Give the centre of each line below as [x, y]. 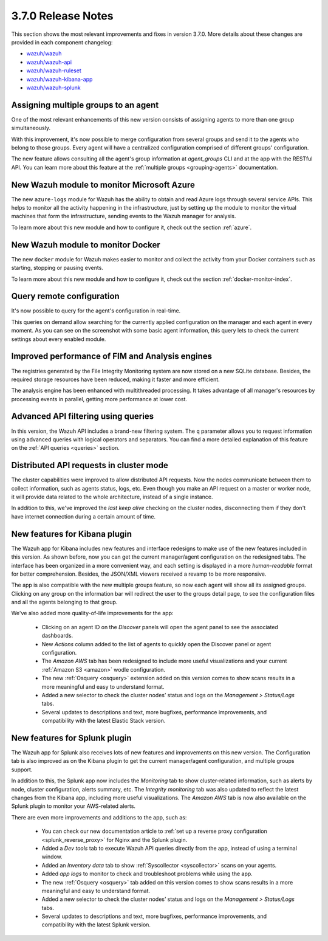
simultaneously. [31, 128]
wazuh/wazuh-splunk [54, 88]
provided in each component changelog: [62, 42]
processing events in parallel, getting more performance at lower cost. [99, 399]
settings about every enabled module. [59, 339]
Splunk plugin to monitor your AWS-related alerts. [73, 806]
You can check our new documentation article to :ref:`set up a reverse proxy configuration [154, 831]
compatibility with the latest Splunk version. [96, 925]
